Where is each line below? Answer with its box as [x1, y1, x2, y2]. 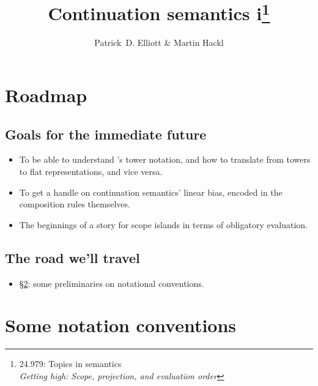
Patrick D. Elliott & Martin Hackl [94, 36, 224, 49]
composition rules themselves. [19, 198, 130, 210]
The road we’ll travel [5, 248, 140, 267]
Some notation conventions [5, 313, 237, 338]
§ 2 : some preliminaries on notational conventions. [19, 277, 204, 289]
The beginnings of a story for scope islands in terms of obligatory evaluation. [19, 218, 308, 231]
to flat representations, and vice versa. [19, 165, 163, 178]
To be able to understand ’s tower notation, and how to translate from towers [19, 153, 311, 166]
